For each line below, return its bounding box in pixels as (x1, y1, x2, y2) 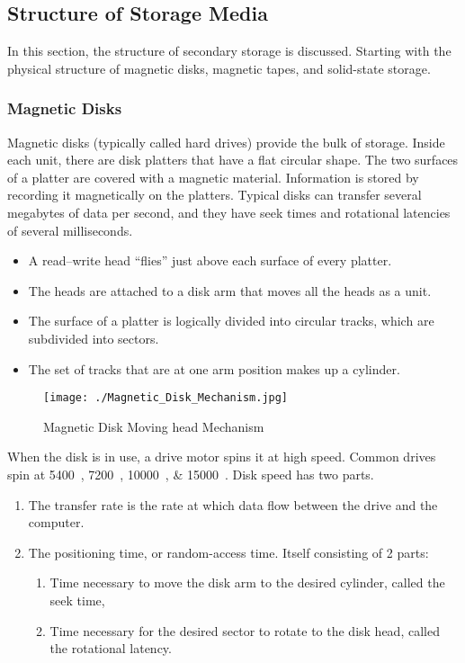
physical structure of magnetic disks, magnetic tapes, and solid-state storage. (7, 58, 431, 77)
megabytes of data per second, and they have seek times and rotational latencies (7, 202, 451, 221)
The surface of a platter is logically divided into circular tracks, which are (28, 311, 434, 330)
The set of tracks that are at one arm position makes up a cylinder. (28, 359, 400, 378)
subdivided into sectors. (28, 328, 159, 347)
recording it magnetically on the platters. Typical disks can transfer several (7, 185, 422, 204)
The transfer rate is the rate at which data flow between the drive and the (28, 495, 438, 514)
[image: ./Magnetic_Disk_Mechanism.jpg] (43, 391, 289, 405)
